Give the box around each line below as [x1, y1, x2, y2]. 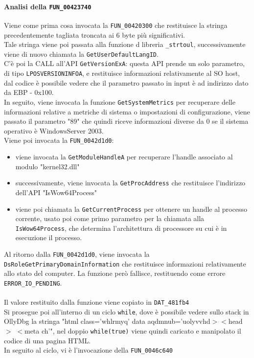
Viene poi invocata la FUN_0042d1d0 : [4, 135, 114, 145]
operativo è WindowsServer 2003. [4, 125, 104, 135]
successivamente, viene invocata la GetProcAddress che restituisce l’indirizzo [15, 178, 246, 188]
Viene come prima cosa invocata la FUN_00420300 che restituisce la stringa [4, 20, 228, 30]
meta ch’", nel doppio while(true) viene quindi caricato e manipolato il [24, 326, 241, 336]
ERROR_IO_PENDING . [4, 277, 62, 288]
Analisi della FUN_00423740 [4, 1, 92, 11]
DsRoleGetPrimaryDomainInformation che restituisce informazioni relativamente [4, 258, 246, 268]
